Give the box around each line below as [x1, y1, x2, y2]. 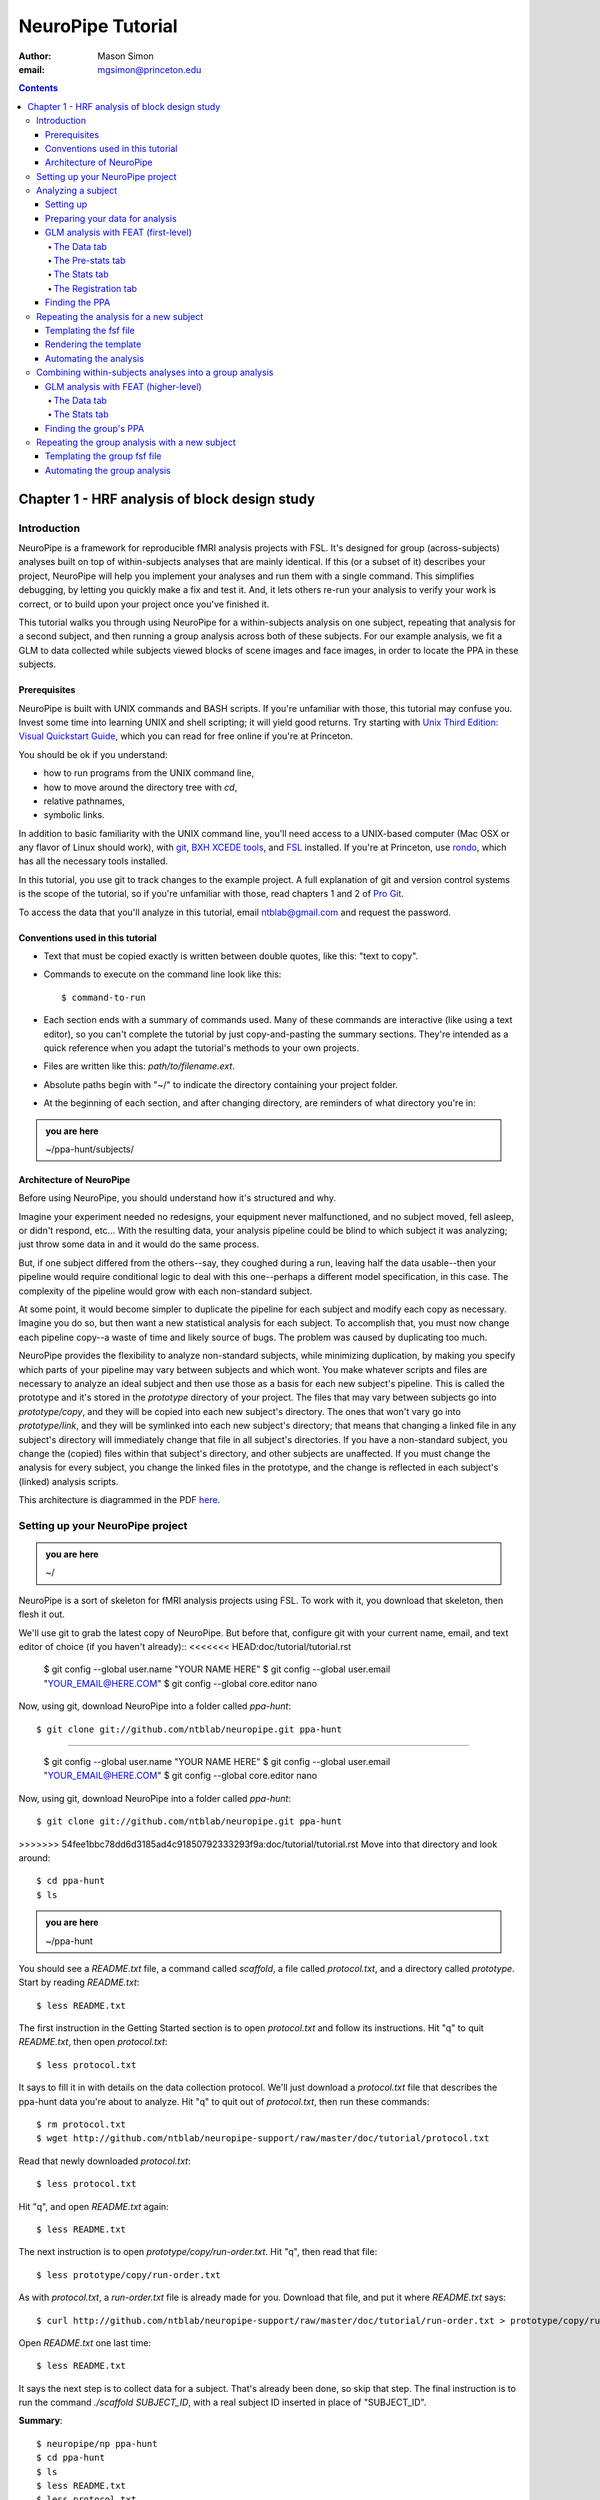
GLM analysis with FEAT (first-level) [45, 226, 192, 239]
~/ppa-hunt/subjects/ [45, 1143, 135, 1155]
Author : [18, 50, 52, 62]
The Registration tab [53, 282, 138, 294]
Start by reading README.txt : [18, 1976, 140, 1989]
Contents [18, 82, 59, 94]
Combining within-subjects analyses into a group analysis [36, 366, 274, 379]
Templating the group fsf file [45, 450, 162, 462]
